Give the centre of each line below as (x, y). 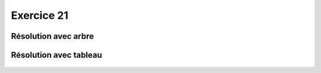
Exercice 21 (40, 15)
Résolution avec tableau (56, 55)
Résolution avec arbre (53, 36)
